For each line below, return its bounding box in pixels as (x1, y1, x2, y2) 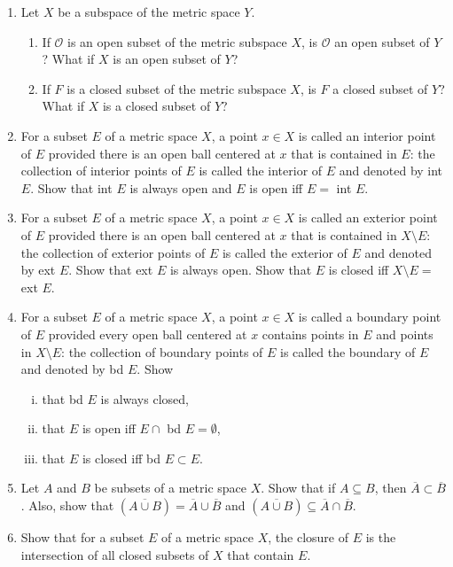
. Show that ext (68, 260, 153, 279)
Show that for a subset (20, 528, 144, 547)
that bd (42, 389, 83, 408)
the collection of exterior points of (20, 243, 206, 261)
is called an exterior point (298, 208, 438, 227)
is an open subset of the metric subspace (67, 32, 287, 50)
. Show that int (30, 178, 113, 197)
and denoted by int (339, 161, 443, 180)
